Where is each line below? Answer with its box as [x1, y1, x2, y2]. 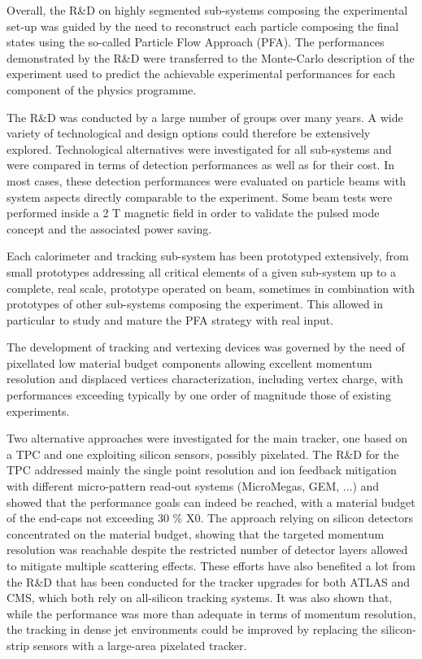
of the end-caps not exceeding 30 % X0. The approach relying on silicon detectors [7, 509, 414, 526]
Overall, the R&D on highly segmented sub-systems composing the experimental [7, 2, 408, 18]
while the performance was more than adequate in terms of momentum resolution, [7, 604, 416, 622]
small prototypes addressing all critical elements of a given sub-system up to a [7, 263, 397, 280]
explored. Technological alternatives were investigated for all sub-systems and [7, 140, 392, 157]
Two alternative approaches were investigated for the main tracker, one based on [7, 430, 408, 447]
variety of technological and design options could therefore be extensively [7, 124, 371, 142]
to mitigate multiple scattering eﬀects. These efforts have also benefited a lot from [7, 557, 415, 574]
